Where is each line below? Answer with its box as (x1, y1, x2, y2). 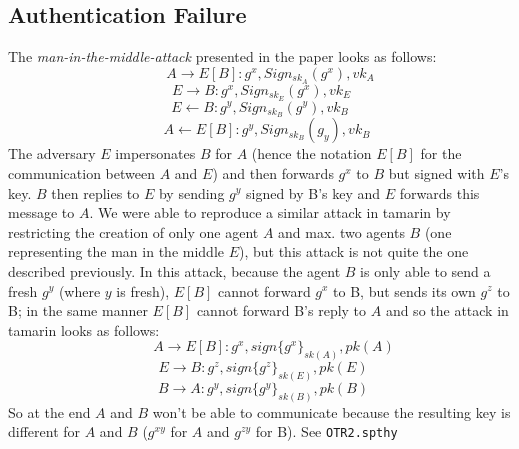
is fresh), (116, 280, 170, 301)
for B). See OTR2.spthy (255, 421, 398, 442)
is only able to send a (360, 260, 491, 281)
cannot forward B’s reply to (196, 300, 367, 321)
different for (8, 421, 81, 442)
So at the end (8, 401, 91, 422)
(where (58, 280, 101, 301)
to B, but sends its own (333, 280, 476, 301)
